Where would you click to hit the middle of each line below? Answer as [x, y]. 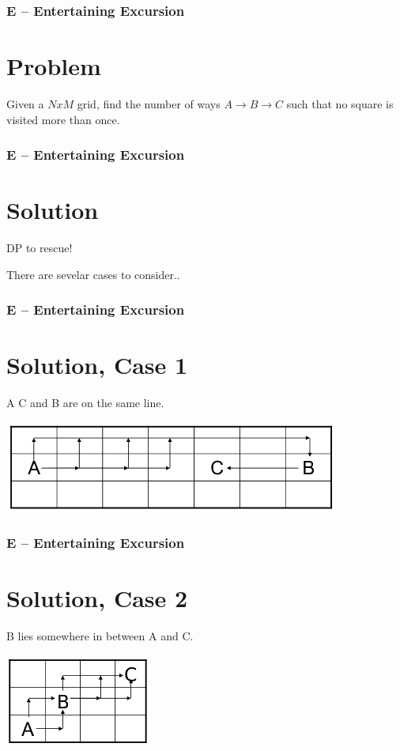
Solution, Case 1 [97, 365]
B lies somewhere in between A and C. [100, 635]
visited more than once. [63, 119]
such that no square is [340, 103]
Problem [54, 66]
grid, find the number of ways [149, 103]
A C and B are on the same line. [85, 403]
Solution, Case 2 [97, 597]
